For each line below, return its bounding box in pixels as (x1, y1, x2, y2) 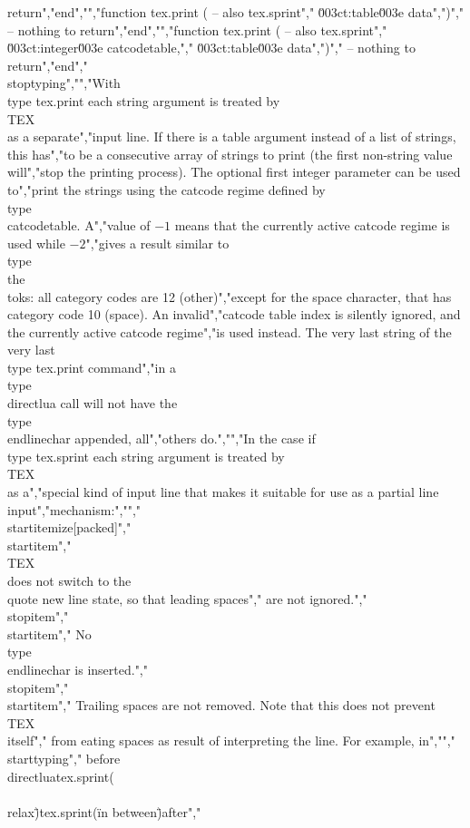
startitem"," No (7, 624, 92, 643)
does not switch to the (7, 571, 132, 589)
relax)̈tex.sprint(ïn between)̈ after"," (7, 802, 201, 821)
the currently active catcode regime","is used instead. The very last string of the (7, 322, 452, 341)
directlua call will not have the (7, 394, 178, 413)
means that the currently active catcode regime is (174, 216, 450, 235)
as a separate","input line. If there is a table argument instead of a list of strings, (7, 127, 456, 146)
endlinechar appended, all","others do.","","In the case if (7, 429, 316, 448)
